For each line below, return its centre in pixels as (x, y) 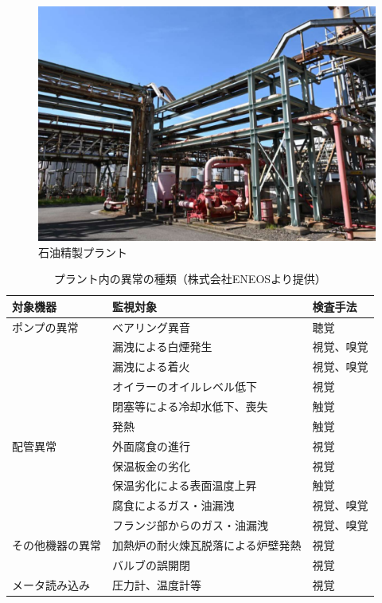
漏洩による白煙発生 (162, 347)
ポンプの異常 (45, 327)
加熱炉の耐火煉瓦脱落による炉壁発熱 (207, 544)
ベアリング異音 (151, 327)
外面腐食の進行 (151, 445)
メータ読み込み (51, 584)
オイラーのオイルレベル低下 (185, 386)
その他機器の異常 (57, 544)
